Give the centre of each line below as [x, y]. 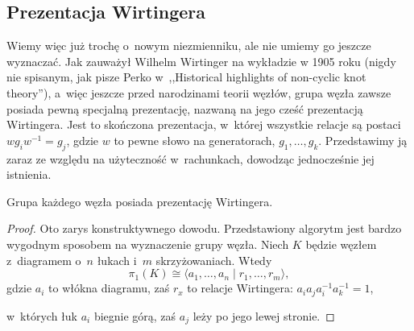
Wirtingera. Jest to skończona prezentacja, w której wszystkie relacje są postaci [204, 124]
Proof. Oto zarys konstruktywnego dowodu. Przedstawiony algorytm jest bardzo [204, 228]
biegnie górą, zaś [135, 315]
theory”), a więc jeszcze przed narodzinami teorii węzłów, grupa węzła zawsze [199, 92]
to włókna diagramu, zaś [109, 288]
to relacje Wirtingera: [240, 288]
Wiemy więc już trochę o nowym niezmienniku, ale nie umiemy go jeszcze [189, 46]
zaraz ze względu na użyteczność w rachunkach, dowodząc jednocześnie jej [190, 158]
